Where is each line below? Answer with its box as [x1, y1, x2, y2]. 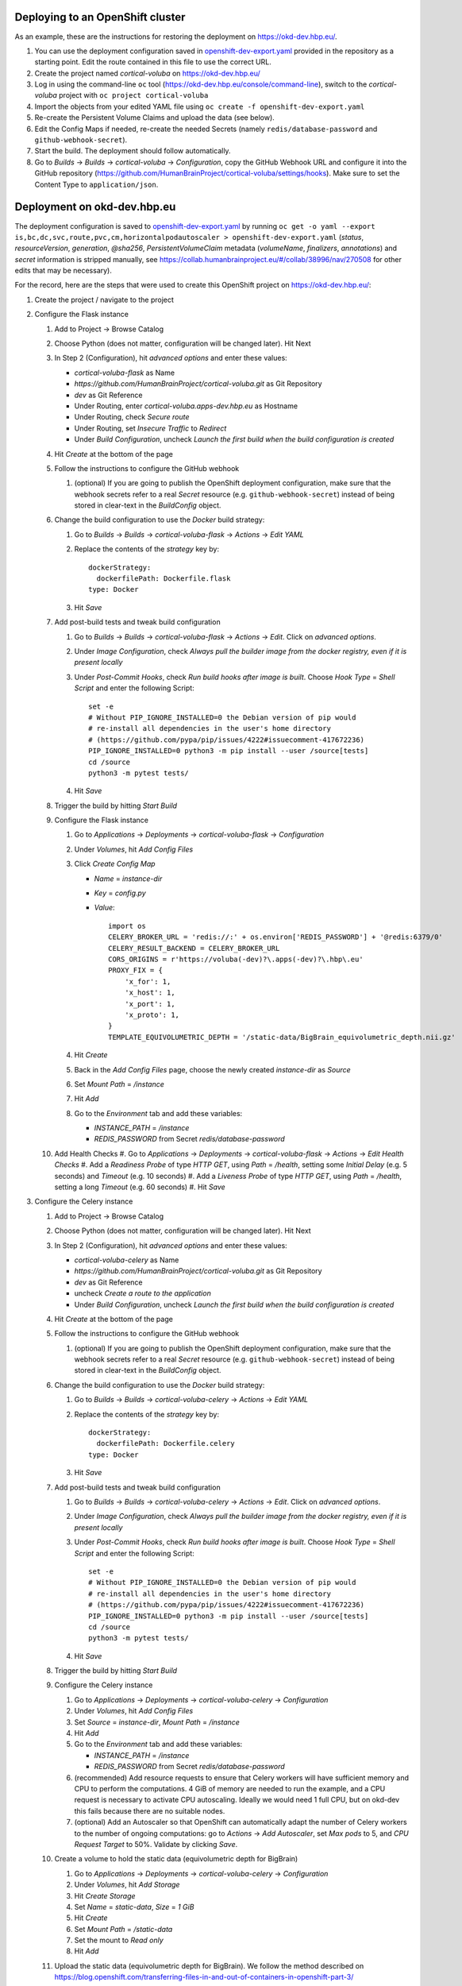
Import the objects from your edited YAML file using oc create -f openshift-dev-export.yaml [34, 102, 365, 111]
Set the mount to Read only [74, 1935, 164, 1945]
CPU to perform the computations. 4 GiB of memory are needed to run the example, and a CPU [74, 1783, 386, 1793]
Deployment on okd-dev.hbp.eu [14, 200, 176, 214]
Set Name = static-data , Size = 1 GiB [74, 1902, 194, 1911]
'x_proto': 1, [124, 1010, 180, 1019]
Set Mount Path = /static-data [74, 1924, 173, 1934]
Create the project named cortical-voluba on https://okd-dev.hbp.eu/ [34, 68, 261, 78]
